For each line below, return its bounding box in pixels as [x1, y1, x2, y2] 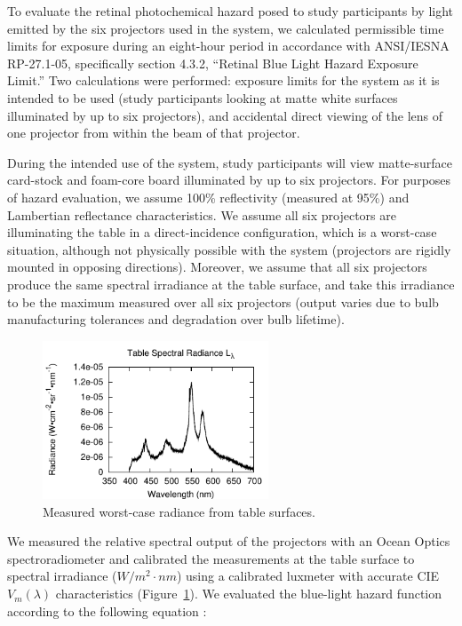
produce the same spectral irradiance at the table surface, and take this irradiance [7, 274, 455, 293]
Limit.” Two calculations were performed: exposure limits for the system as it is [7, 71, 440, 90]
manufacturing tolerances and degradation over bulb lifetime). [7, 310, 345, 329]
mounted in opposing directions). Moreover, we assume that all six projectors [7, 258, 427, 276]
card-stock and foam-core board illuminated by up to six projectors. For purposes [7, 170, 451, 189]
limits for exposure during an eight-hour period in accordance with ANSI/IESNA [7, 36, 450, 55]
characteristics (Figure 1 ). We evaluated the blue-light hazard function [55, 584, 442, 603]
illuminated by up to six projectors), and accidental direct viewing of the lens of [7, 106, 442, 124]
